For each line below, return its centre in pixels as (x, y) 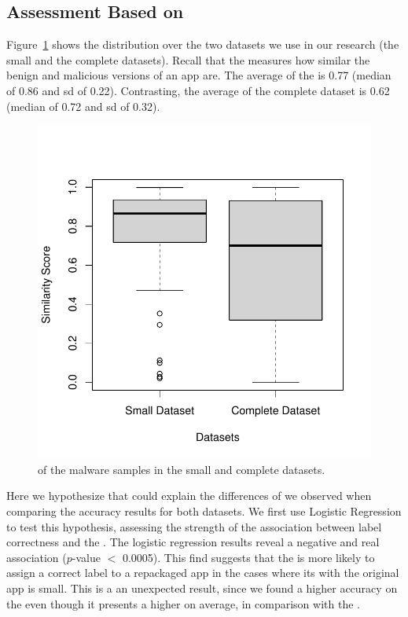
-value (86, 557)
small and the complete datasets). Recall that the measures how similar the (188, 59)
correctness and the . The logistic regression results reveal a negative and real (193, 542)
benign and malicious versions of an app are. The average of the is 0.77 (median (199, 75)
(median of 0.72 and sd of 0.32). (83, 106)
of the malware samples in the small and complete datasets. (182, 469)
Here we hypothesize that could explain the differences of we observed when (189, 496)
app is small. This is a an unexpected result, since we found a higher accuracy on (202, 588)
